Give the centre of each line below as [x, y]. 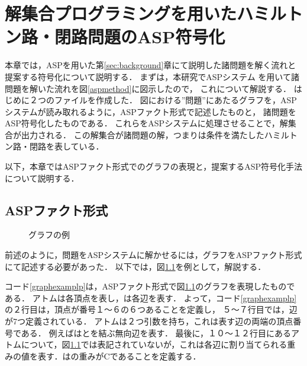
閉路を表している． [67, 146]
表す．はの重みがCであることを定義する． [119, 356]
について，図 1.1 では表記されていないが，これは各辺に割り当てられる [154, 344]
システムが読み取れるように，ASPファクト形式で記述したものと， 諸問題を [151, 111]
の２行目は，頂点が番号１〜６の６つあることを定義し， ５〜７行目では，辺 [151, 309]
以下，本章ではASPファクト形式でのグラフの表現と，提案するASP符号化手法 [154, 166]
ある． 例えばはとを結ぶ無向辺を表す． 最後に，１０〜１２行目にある [156, 332]
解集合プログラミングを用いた [121, 13]
